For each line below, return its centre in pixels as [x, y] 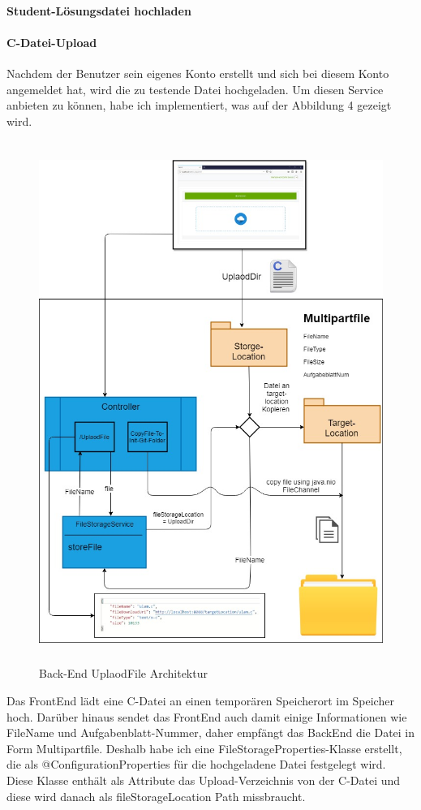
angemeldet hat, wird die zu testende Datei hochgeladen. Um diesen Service [195, 89]
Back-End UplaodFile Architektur [123, 673]
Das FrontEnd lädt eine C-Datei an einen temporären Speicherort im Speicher [200, 701]
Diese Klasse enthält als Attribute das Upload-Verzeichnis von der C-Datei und [204, 780]
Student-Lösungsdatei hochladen [99, 10]
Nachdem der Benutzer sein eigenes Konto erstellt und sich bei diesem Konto [198, 73]
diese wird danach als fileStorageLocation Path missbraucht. [156, 796]
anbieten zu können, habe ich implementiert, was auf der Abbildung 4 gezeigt [199, 105]
